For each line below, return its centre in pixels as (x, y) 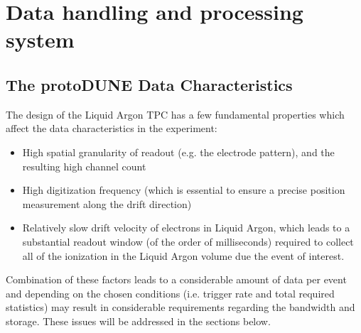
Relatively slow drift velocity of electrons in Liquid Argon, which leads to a (186, 228)
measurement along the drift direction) (107, 203)
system (40, 39)
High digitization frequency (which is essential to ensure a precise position (184, 190)
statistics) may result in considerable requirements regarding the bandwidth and (180, 307)
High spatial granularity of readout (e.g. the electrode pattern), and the (178, 152)
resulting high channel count (84, 166)
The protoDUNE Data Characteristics (149, 84)
